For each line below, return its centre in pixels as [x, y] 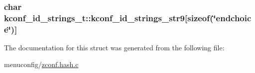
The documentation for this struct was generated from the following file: [114, 48]
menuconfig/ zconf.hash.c [41, 64]
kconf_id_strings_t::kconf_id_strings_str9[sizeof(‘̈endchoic [128, 18]
